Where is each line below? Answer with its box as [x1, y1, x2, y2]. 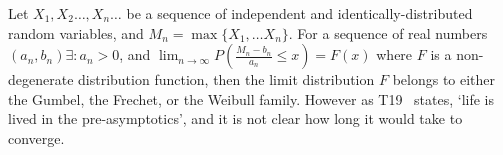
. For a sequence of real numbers [288, 22, 488, 43]
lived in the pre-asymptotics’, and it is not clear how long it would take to [8, 108, 463, 129]
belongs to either [392, 69, 496, 90]
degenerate [8, 69, 74, 90]
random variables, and [8, 22, 144, 43]
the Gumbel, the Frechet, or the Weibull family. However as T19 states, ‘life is [8, 88, 495, 109]
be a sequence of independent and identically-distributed [126, 3, 473, 23]
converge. [8, 127, 65, 148]
